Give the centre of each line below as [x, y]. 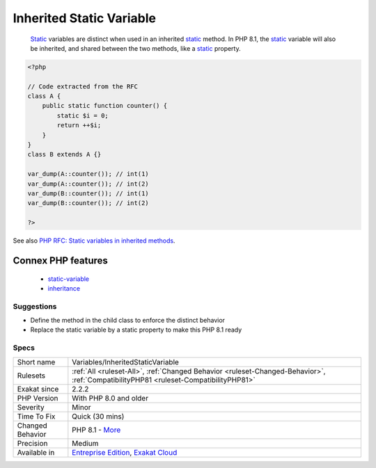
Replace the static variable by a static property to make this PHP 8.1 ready [136, 330]
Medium [85, 443]
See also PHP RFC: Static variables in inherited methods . [94, 241]
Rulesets [31, 376]
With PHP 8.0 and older [110, 398]
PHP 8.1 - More [96, 430]
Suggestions [35, 306]
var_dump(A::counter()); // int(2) [88, 184]
